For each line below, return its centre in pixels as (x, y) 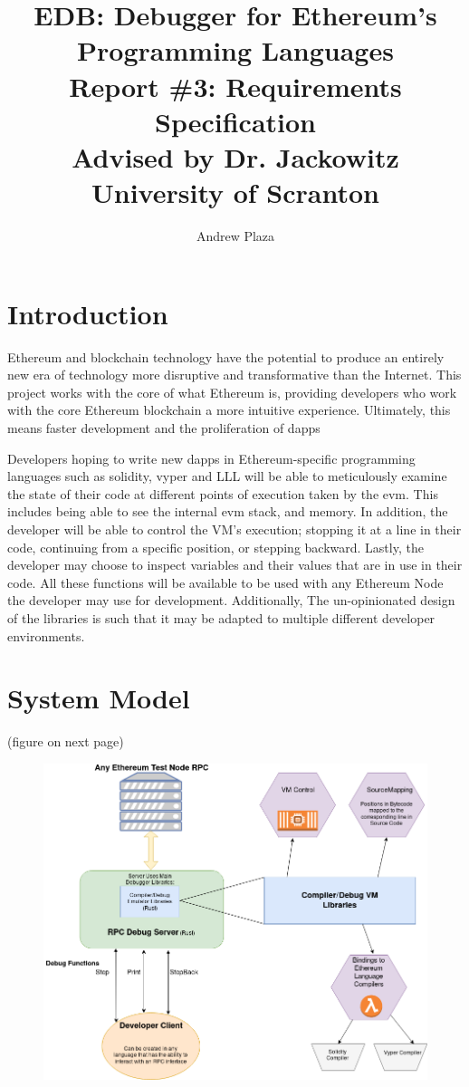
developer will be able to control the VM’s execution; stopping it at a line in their (234, 529)
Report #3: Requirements (235, 86)
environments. (46, 635)
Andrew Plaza (235, 236)
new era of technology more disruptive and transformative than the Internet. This (234, 375)
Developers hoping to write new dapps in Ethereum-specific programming (211, 458)
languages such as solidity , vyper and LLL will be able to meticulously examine (227, 476)
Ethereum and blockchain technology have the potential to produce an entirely (226, 356)
